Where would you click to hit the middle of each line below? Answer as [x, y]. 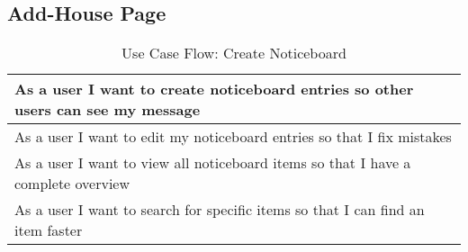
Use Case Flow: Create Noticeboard [234, 53]
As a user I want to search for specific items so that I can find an [220, 210]
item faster [49, 230]
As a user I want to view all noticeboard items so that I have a [213, 163]
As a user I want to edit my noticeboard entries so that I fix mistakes [233, 137]
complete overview [72, 184]
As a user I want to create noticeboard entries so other [214, 89]
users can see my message [108, 110]
